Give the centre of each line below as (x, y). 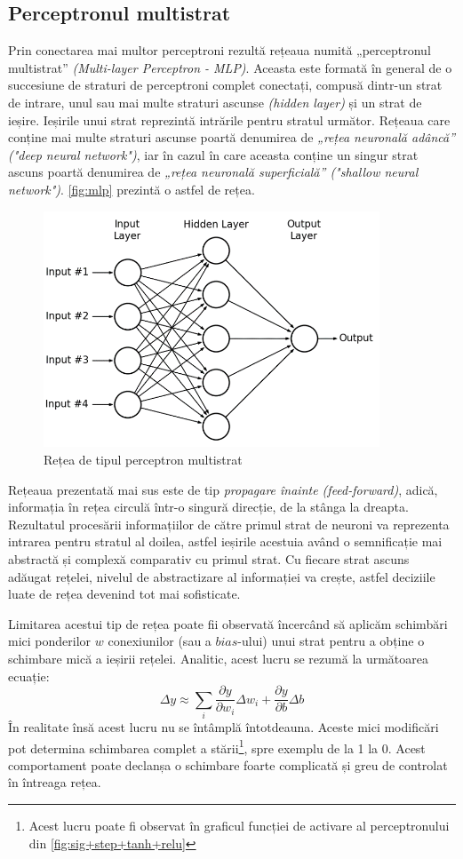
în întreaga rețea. (55, 782)
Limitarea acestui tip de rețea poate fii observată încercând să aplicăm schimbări (228, 623)
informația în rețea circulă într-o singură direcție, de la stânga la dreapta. (208, 507)
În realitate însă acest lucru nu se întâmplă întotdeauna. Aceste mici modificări (224, 726)
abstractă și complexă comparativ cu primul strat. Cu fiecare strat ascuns (209, 558)
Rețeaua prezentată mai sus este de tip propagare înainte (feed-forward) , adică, (223, 489)
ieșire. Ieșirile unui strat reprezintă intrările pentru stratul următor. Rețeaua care (229, 119)
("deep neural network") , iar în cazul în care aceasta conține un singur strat (213, 154)
